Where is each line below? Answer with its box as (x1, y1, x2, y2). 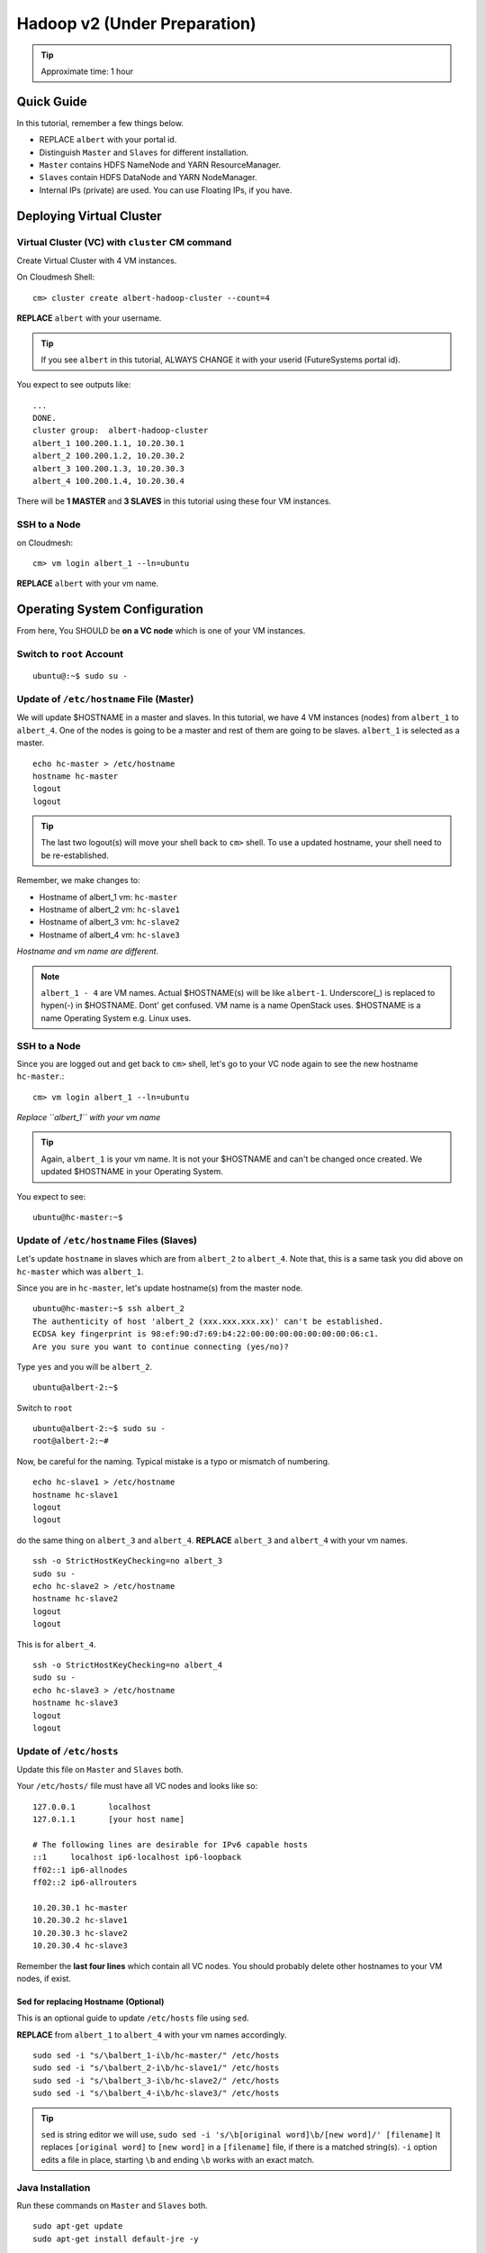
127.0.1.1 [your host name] (32, 1814, 184, 1825)
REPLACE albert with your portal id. (39, 134, 177, 145)
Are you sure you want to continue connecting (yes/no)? (32, 1341, 290, 1352)
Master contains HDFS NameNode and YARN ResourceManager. (39, 160, 282, 170)
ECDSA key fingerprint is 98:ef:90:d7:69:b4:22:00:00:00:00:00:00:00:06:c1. (32, 1329, 380, 1339)
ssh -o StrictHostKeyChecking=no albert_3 (32, 1555, 223, 1566)
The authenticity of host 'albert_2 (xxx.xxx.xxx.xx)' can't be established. (32, 1316, 384, 1327)
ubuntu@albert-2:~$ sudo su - (32, 1424, 166, 1434)
